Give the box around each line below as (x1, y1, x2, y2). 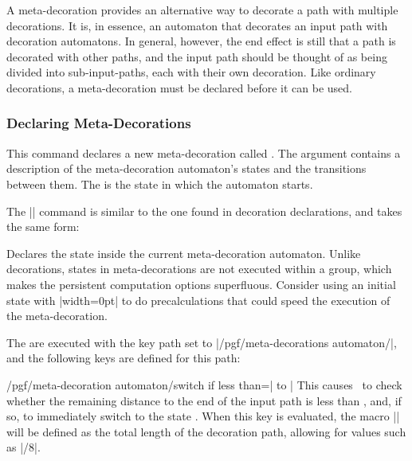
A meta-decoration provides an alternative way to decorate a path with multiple (6, 2, 398, 18)
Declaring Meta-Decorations (6, 113, 191, 133)
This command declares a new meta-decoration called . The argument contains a (6, 144, 401, 161)
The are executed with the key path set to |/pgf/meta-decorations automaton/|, (6, 334, 397, 350)
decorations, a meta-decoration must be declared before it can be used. (6, 79, 352, 96)
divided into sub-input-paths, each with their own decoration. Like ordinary (6, 64, 376, 80)
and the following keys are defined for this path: (6, 350, 241, 366)
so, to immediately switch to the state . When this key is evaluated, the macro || (6, 408, 400, 424)
